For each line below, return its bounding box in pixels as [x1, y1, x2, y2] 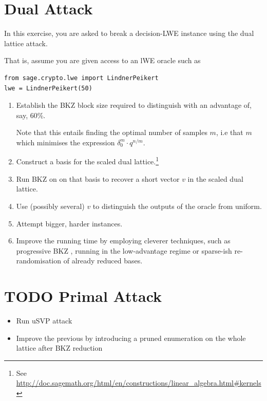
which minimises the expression [16, 137, 115, 147]
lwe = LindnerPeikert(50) [4, 84, 92, 92]
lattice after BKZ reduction [16, 342, 103, 353]
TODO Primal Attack [4, 285, 162, 307]
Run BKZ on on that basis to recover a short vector [16, 173, 180, 184]
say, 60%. [16, 109, 46, 120]
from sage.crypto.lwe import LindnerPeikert [4, 74, 159, 82]
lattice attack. [4, 37, 48, 48]
